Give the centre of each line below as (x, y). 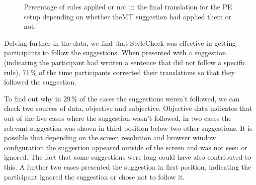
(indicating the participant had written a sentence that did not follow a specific (125, 62)
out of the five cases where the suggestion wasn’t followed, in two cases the (118, 118)
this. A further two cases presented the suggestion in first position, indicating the (128, 166)
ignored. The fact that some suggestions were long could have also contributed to (128, 157)
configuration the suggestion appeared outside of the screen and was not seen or (126, 147)
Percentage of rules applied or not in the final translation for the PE (128, 6)
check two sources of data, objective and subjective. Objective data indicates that (128, 108)
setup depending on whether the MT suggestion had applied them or (128, 16)
